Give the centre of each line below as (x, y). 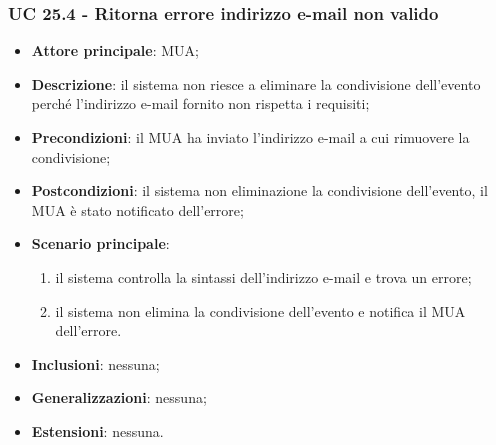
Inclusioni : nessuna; (95, 363)
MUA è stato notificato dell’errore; (137, 209)
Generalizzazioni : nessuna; (119, 397)
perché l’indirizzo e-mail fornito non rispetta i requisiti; (200, 103)
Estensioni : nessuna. (97, 430)
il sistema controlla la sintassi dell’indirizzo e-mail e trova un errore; (263, 276)
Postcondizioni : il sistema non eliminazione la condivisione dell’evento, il (259, 190)
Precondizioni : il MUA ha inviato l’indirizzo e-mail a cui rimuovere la (250, 137)
